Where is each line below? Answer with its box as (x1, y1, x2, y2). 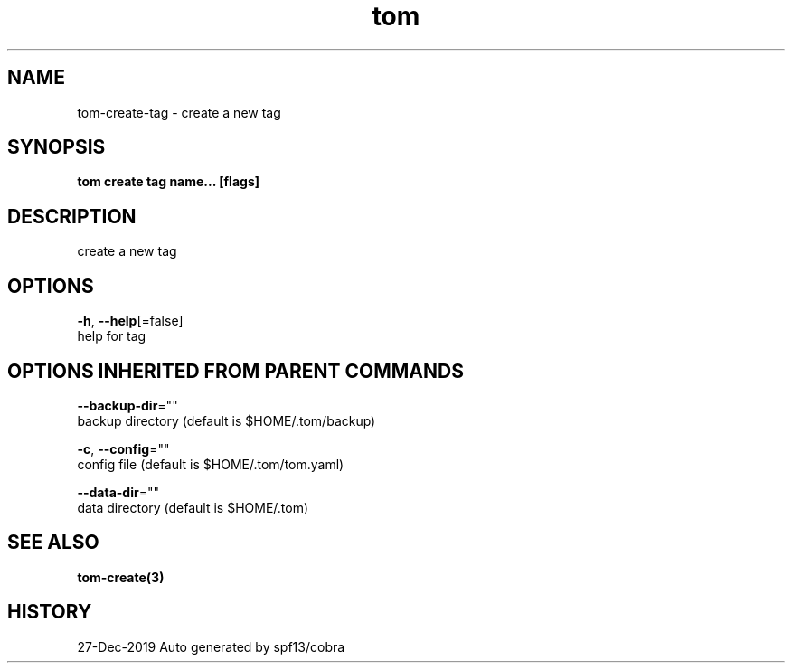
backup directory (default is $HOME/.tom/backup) (77, 412, 376, 429)
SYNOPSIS (7, 136, 106, 159)
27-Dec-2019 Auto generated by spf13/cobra (77, 638, 345, 655)
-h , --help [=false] (77, 313, 184, 329)
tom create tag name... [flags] (77, 174, 259, 190)
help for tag (77, 328, 146, 344)
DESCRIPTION (7, 204, 137, 228)
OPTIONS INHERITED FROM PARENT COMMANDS (7, 359, 464, 382)
